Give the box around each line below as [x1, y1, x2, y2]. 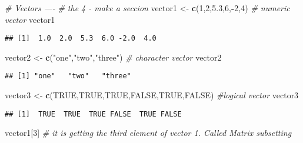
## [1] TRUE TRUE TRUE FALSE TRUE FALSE [5, 109, 182, 118]
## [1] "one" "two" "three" [5, 72, 131, 81]
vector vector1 [5, 13, 55, 25]
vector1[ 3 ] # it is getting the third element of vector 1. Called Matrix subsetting [5, 127, 292, 139]
